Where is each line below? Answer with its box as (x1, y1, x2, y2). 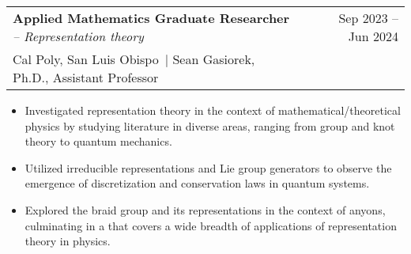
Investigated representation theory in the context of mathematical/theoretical (25, 102, 401, 118)
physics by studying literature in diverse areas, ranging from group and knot (25, 117, 395, 134)
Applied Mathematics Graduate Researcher (13, 9, 290, 27)
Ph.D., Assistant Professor (13, 68, 159, 86)
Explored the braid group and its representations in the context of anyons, (25, 201, 386, 218)
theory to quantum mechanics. (25, 133, 172, 150)
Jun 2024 (348, 27, 398, 45)
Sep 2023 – (338, 9, 398, 27)
